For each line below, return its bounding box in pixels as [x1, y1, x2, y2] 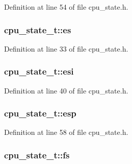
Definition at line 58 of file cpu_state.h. [4, 127, 128, 137]
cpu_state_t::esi [4, 65, 74, 78]
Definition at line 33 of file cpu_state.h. [4, 43, 128, 54]
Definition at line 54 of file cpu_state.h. [4, 2, 128, 12]
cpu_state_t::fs [4, 148, 70, 161]
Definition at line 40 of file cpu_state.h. [4, 85, 128, 96]
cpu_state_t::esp [4, 107, 76, 120]
